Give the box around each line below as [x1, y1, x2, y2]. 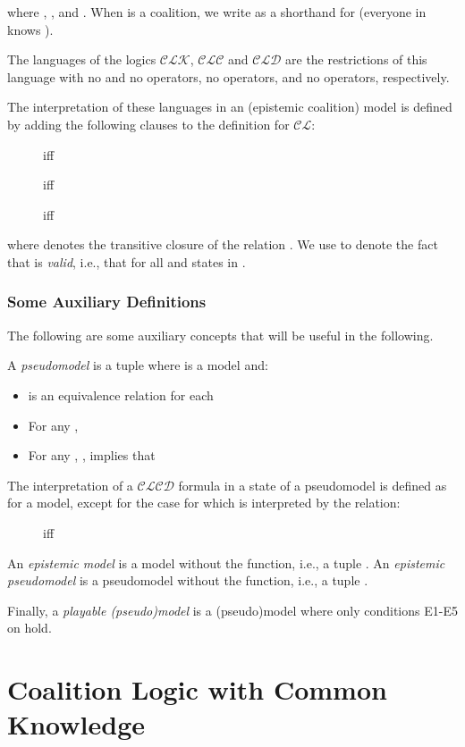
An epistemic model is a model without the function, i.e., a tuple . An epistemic [7, 553, 445, 572]
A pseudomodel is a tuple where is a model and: [7, 356, 268, 374]
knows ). [7, 20, 54, 38]
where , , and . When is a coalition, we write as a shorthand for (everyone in [7, 3, 427, 21]
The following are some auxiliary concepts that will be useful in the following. [7, 325, 434, 344]
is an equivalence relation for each [28, 385, 214, 404]
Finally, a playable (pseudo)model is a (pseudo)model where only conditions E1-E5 [7, 600, 458, 619]
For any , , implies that [28, 446, 156, 465]
